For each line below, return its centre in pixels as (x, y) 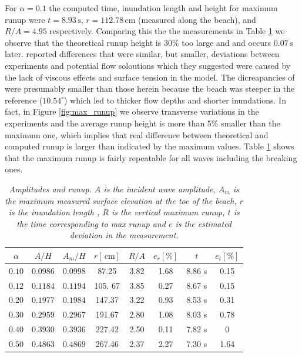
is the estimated (204, 223)
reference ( (24, 100)
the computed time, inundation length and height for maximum (163, 8)
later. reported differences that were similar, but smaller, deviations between (142, 54)
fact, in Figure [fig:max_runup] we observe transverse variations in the (132, 111)
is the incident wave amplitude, (160, 188)
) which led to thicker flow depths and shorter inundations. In (175, 100)
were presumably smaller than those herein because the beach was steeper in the (150, 89)
